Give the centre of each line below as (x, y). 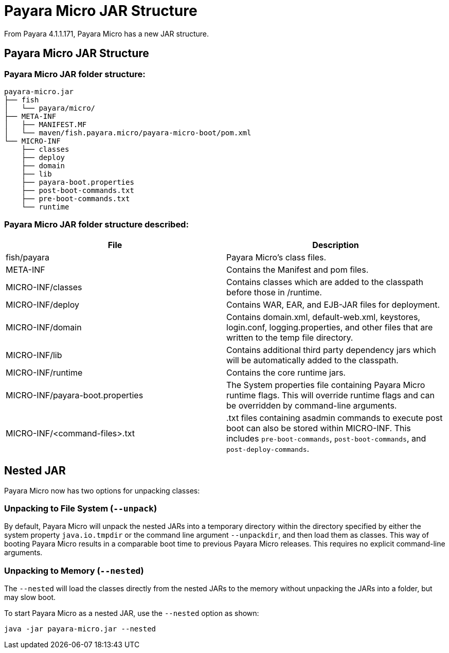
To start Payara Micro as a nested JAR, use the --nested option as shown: (132, 613)
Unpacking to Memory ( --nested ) (74, 570)
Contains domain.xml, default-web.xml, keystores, (323, 317)
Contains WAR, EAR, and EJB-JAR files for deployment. (333, 304)
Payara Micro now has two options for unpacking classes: (102, 490)
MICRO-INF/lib (34, 355)
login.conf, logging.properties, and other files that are (330, 327)
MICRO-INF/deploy (42, 304)
